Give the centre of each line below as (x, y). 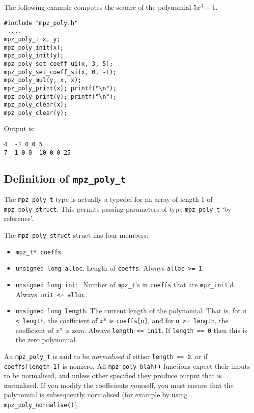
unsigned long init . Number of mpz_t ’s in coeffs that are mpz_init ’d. (126, 285)
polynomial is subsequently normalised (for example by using (96, 395)
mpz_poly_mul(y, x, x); (43, 80)
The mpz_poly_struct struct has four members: (76, 235)
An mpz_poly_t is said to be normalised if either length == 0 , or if (106, 356)
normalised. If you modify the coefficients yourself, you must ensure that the (119, 385)
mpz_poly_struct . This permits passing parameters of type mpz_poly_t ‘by (118, 208)
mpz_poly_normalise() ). (42, 404)
